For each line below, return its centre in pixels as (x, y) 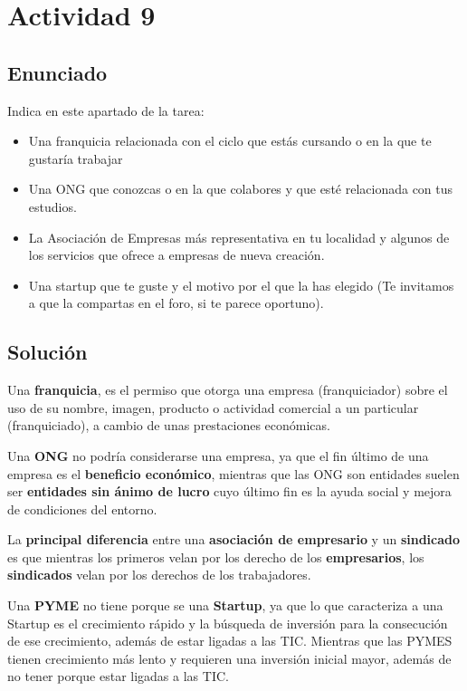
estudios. (52, 206)
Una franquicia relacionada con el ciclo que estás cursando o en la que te (230, 141)
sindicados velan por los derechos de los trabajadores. (159, 575)
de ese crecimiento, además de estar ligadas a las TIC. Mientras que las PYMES (230, 641)
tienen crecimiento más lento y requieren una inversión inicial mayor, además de (229, 658)
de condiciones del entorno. (82, 509)
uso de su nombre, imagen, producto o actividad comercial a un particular (213, 407)
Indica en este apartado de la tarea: (106, 110)
